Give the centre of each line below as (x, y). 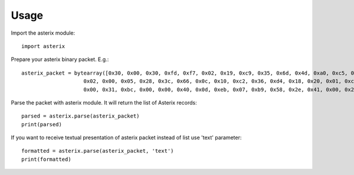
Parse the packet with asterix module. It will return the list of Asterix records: (104, 102)
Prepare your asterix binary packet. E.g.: (60, 59)
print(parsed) (42, 124)
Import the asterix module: (43, 33)
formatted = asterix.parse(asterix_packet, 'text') (98, 151)
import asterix (43, 46)
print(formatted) (46, 159)
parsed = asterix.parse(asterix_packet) (81, 116)
